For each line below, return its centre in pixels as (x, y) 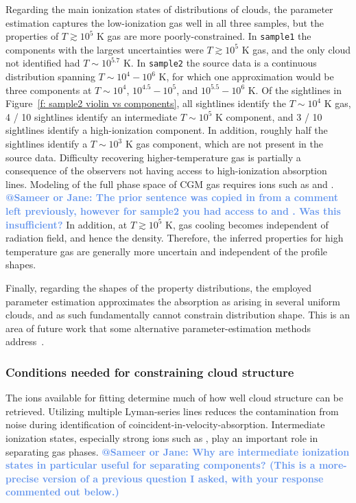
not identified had (43, 63)
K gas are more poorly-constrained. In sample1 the (204, 36)
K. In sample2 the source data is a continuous (220, 63)
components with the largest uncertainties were (105, 49)
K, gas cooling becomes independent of (247, 224)
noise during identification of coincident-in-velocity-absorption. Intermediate (165, 424)
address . (25, 341)
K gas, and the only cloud (296, 49)
